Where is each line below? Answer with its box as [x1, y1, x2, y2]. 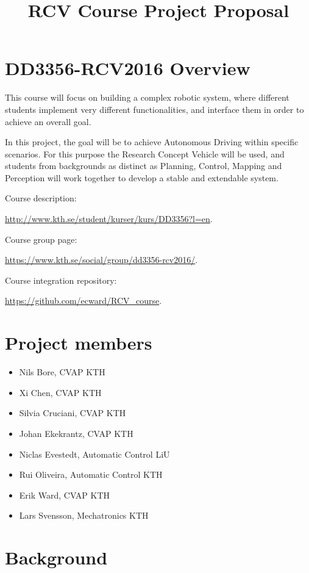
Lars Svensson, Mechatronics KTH [19, 509, 149, 522]
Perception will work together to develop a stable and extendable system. [5, 171, 279, 184]
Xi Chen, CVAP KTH [19, 386, 102, 398]
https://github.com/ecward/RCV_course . [5, 294, 162, 307]
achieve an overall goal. [5, 115, 91, 128]
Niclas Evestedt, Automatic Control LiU [19, 447, 170, 460]
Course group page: [5, 232, 77, 245]
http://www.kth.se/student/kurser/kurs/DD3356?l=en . [5, 212, 213, 225]
